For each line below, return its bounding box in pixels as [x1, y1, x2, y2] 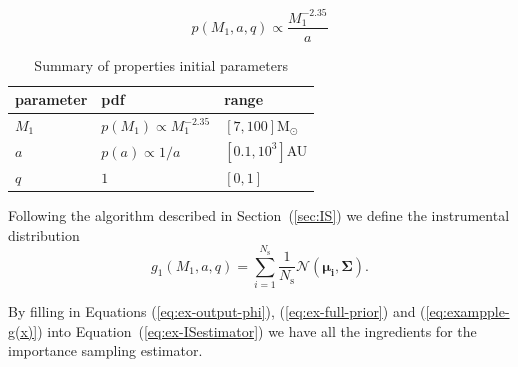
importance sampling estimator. [8, 340, 203, 361]
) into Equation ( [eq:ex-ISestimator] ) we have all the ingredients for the [37, 320, 477, 341]
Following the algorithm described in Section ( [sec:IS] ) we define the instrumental [8, 205, 510, 226]
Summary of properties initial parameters [34, 54, 288, 75]
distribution [8, 224, 80, 245]
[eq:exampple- [425, 300, 510, 321]
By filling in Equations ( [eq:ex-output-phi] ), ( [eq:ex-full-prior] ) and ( [8, 300, 426, 321]
